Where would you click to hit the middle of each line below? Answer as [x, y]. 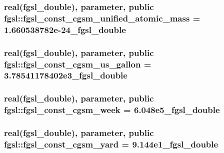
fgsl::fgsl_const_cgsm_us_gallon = [78, 64]
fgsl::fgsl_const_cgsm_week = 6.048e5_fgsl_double [112, 110]
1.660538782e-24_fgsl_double [65, 29]
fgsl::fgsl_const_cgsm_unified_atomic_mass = [102, 18]
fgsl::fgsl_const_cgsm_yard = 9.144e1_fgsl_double [111, 144]
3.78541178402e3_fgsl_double [66, 75]
